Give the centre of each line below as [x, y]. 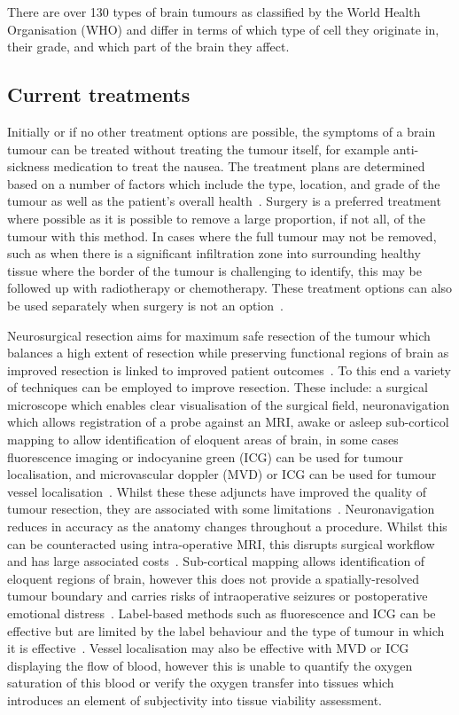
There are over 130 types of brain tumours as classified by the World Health [214, 12]
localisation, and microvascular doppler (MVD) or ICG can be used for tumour [222, 474]
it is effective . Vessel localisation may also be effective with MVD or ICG [208, 648]
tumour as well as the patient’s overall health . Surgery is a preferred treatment [224, 201]
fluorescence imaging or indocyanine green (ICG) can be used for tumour [205, 456]
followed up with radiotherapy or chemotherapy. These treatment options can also [230, 288]
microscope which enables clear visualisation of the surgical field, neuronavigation [229, 404]
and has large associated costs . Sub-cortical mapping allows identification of [216, 561]
